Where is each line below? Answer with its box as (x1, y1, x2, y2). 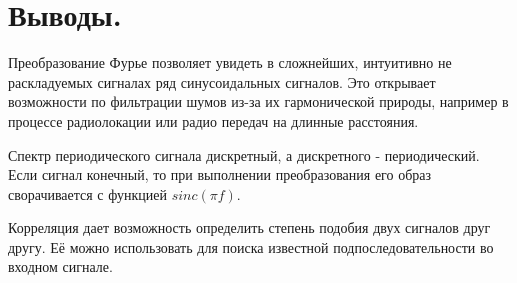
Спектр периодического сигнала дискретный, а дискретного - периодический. (8, 144, 480, 165)
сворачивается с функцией (8, 183, 167, 204)
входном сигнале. (8, 256, 113, 277)
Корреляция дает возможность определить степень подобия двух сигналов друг (8, 217, 491, 238)
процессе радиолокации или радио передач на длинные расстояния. (8, 110, 419, 131)
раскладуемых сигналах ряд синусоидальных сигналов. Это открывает (8, 71, 436, 92)
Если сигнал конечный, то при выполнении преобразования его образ (8, 164, 432, 185)
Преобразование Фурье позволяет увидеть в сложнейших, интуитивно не (8, 52, 452, 73)
